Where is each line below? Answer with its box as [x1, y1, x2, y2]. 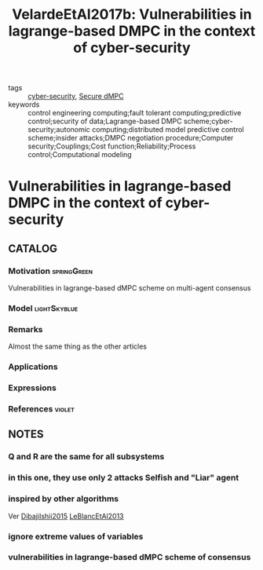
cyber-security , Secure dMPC [27, 92, 124, 101]
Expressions [8, 382, 57, 393]
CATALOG [8, 242, 57, 255]
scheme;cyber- [183, 116, 233, 126]
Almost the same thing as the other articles [8, 342, 148, 351]
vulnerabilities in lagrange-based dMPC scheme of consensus [8, 552, 251, 563]
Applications [8, 361, 58, 372]
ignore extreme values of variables [8, 531, 144, 542]
